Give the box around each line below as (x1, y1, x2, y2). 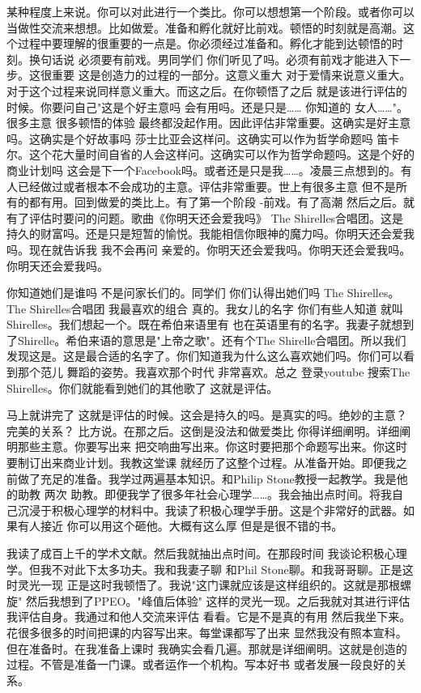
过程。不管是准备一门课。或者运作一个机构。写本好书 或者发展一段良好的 (6, 656, 396, 673)
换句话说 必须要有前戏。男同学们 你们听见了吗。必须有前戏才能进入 (28, 50, 389, 67)
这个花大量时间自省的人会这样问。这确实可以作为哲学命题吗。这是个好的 (28, 146, 415, 163)
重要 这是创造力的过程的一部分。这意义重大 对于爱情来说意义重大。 (51, 66, 411, 83)
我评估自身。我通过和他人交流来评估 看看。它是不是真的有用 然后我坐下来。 (6, 608, 411, 625)
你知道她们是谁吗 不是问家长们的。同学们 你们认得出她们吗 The (6, 284, 344, 301)
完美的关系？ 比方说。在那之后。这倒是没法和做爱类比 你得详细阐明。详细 (6, 422, 400, 439)
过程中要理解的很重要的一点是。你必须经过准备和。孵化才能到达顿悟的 (17, 35, 392, 52)
